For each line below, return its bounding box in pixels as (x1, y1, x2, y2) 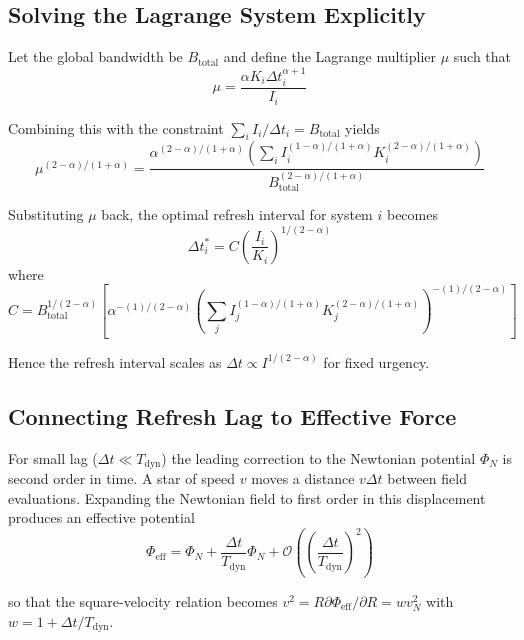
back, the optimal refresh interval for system (101, 204, 373, 225)
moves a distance (251, 468, 355, 489)
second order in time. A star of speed (8, 468, 236, 489)
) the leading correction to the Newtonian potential (161, 447, 476, 468)
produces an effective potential (8, 507, 195, 528)
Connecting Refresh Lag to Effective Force (8, 400, 457, 431)
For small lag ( (8, 447, 98, 468)
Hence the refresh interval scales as (8, 351, 222, 372)
